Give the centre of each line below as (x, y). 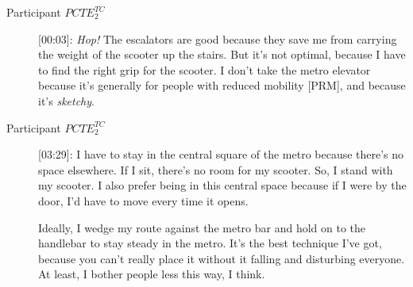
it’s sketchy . (66, 100)
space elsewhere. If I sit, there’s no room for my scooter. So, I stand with (216, 169)
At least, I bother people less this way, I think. (152, 274)
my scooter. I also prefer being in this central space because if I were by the (222, 185)
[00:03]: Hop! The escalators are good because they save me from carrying (218, 38)
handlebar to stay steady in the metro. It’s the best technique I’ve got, (210, 243)
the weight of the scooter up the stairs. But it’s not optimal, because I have (222, 54)
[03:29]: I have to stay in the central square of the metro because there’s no (221, 154)
